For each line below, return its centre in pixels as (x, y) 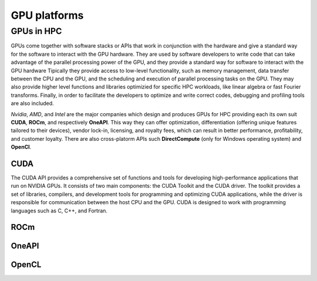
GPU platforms (47, 15)
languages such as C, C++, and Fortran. (59, 211)
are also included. (32, 103)
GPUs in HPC (36, 31)
